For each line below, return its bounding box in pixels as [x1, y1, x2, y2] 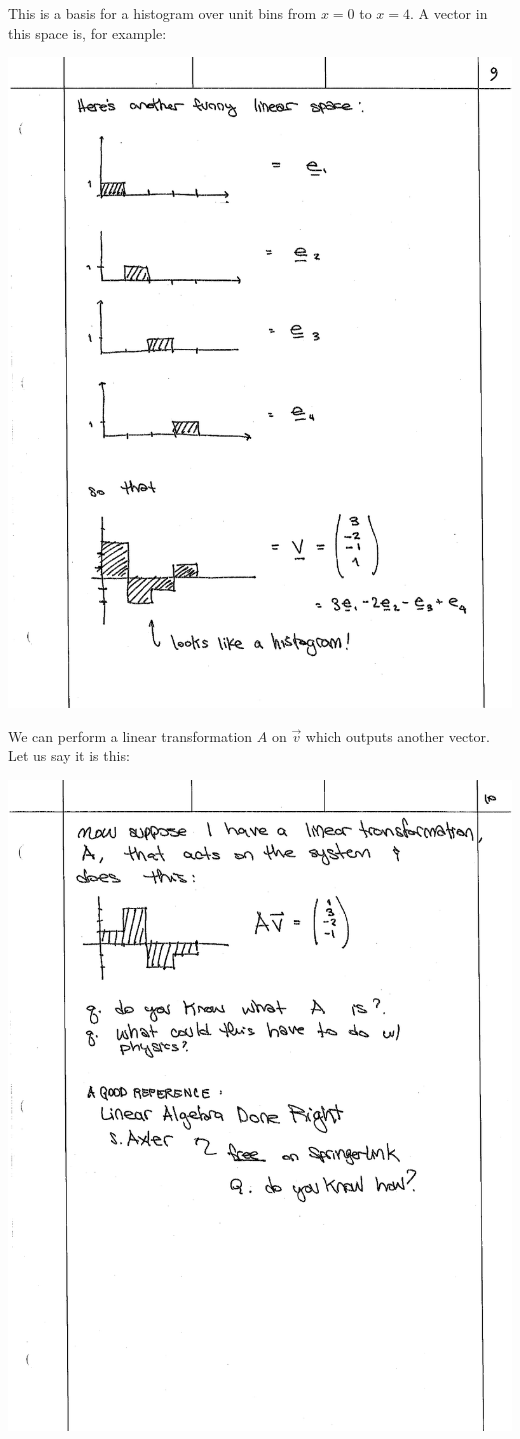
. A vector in [410, 3, 488, 23]
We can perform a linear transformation [8, 725, 253, 746]
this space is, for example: [8, 22, 167, 43]
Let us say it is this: [8, 745, 130, 766]
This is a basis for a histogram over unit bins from [8, 3, 317, 23]
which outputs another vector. [305, 725, 490, 746]
